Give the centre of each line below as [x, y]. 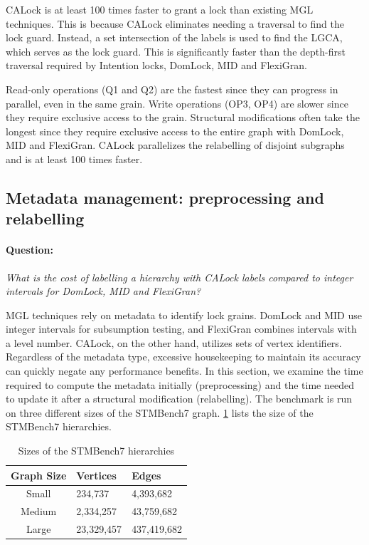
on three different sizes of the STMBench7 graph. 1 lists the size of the [160, 412]
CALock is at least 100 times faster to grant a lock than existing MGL [160, 9]
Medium [39, 511]
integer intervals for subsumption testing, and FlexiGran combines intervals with [181, 329]
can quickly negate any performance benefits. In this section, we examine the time [184, 371]
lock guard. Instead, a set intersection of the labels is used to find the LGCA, [174, 37]
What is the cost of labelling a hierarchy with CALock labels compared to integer [180, 277]
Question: [30, 250]
